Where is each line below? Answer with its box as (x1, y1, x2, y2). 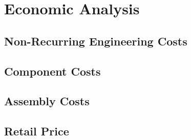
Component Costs (4, 63, 101, 79)
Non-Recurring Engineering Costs (4, 33, 187, 49)
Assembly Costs (4, 93, 90, 109)
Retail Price (4, 123, 69, 139)
